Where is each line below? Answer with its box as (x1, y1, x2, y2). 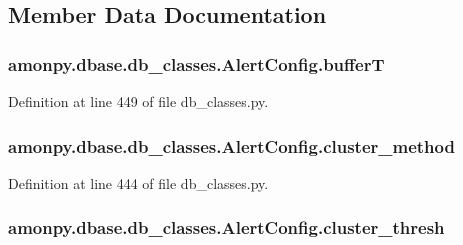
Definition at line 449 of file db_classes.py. (8, 91, 269, 111)
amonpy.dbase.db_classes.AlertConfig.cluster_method (8, 133, 455, 158)
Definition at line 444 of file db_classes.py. (8, 172, 269, 193)
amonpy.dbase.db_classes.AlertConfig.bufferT (8, 51, 385, 76)
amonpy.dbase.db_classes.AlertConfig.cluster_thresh (8, 215, 445, 240)
